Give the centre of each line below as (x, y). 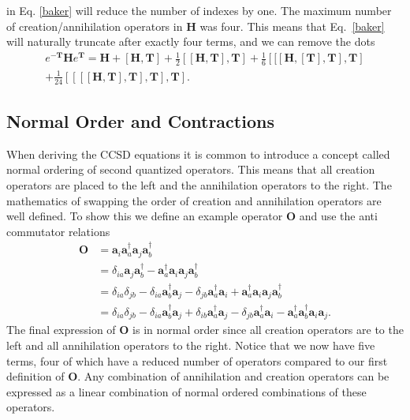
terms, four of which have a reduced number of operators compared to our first (197, 360)
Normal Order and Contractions (140, 120)
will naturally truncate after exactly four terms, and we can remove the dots (191, 41)
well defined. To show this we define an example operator (145, 216)
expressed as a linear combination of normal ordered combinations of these (186, 391)
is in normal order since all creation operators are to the (268, 330)
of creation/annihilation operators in (95, 26)
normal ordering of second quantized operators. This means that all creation (191, 169)
